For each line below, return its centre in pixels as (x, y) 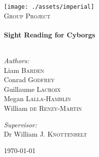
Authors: (17, 61)
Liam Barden (24, 70)
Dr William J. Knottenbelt (46, 134)
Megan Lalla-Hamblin (38, 98)
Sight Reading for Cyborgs (50, 34)
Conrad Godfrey (29, 79)
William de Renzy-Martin (43, 108)
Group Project (27, 15)
